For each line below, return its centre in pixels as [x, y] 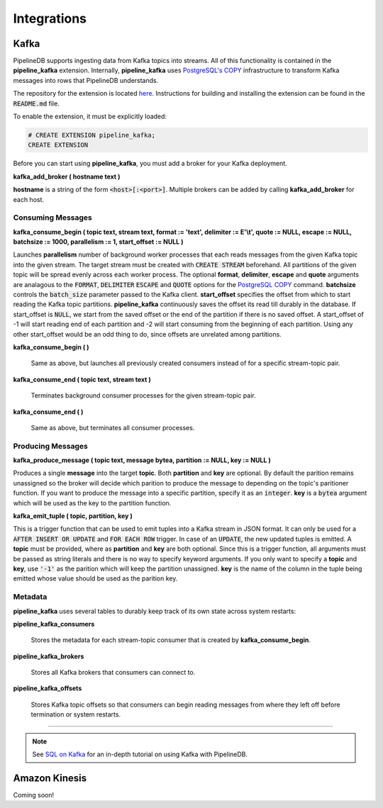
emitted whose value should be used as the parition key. [95, 578]
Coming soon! [34, 795]
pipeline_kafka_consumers [54, 624]
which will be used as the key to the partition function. [92, 503]
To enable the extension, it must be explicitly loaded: [90, 116]
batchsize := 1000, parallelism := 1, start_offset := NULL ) [98, 242]
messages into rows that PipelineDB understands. [86, 80]
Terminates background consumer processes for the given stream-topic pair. [144, 395]
